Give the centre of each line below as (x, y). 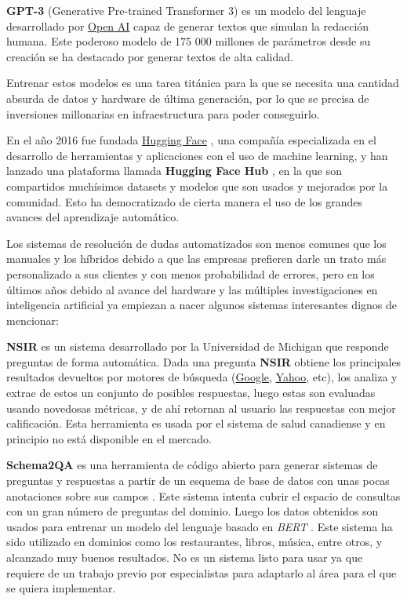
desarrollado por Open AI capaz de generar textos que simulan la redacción (188, 25)
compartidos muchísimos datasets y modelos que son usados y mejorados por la (197, 186)
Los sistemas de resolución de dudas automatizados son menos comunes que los (196, 243)
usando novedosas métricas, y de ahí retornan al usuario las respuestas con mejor (201, 408)
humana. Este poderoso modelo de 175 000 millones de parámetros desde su (189, 41)
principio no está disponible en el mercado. (109, 438)
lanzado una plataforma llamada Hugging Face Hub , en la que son (174, 171)
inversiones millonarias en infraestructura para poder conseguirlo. (163, 113)
